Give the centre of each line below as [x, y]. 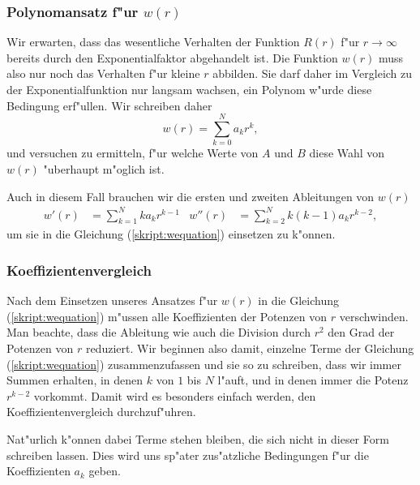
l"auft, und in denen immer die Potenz [313, 380]
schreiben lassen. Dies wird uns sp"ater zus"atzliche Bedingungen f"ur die [188, 455]
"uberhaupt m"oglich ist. [104, 168]
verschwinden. [374, 316]
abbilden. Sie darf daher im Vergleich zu [313, 73]
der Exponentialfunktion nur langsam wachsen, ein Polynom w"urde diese [189, 89]
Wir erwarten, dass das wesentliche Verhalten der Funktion [153, 42]
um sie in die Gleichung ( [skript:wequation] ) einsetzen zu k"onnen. [171, 234]
